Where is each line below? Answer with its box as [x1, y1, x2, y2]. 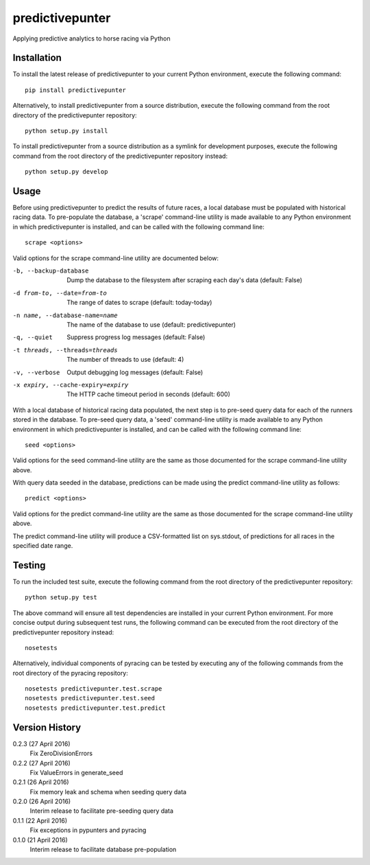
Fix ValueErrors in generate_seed [29, 768, 123, 776]
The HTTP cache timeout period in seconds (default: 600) [66, 390, 231, 398]
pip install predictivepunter [25, 86, 127, 94]
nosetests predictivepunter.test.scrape [25, 685, 162, 693]
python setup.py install [25, 127, 108, 135]
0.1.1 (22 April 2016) [12, 816, 68, 824]
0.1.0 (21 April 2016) [12, 835, 68, 844]
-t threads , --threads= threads [12, 346, 118, 354]
